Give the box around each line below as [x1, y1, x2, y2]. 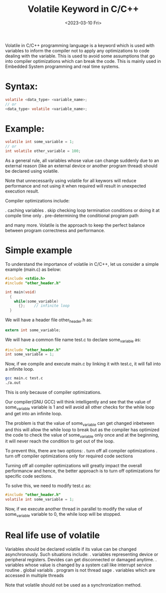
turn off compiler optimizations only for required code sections [5, 453, 133, 459]
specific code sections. [5, 473, 53, 479]
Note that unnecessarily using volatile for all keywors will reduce [5, 178, 137, 184]
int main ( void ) [5, 290, 37, 295]
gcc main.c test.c [5, 376, 43, 381]
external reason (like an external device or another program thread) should [5, 163, 158, 169]
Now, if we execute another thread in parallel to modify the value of [5, 506, 143, 512]
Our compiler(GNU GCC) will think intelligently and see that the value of [5, 399, 151, 405]
